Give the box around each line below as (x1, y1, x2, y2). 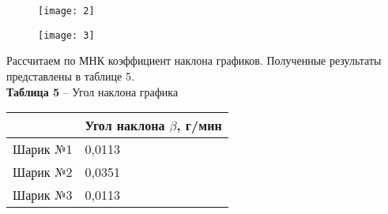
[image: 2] (38, 6, 95, 17)
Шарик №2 (13, 163, 73, 182)
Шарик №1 (13, 140, 73, 159)
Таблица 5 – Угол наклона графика (6, 83, 179, 99)
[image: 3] (38, 29, 95, 41)
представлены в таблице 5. (6, 67, 134, 84)
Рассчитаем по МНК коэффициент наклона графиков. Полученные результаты (6, 52, 382, 69)
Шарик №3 (13, 186, 73, 205)
